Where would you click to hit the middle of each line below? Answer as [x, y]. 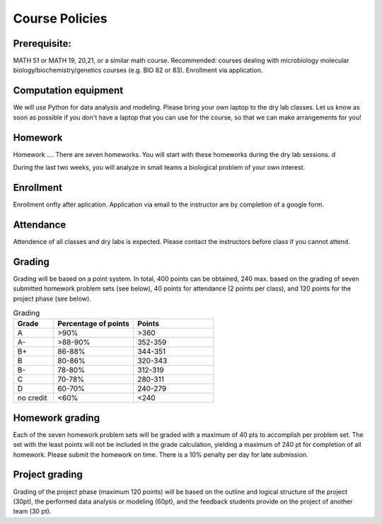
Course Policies [60, 18]
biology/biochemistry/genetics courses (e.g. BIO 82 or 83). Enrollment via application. [138, 70]
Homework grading [57, 418]
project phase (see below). [52, 298]
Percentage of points [94, 324]
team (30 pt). [32, 511]
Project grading [48, 475]
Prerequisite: [42, 43]
